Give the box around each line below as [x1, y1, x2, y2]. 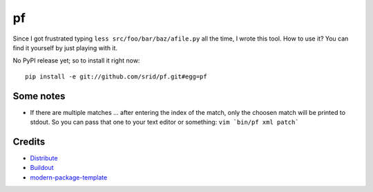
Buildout [30, 164, 55, 172]
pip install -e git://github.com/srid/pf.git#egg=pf [25, 72, 207, 81]
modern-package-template [30, 173, 108, 182]
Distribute [30, 153, 58, 162]
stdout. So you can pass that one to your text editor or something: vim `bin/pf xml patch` [30, 118, 300, 127]
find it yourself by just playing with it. [12, 43, 117, 52]
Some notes [12, 90, 66, 102]
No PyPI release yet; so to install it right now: [12, 56, 140, 65]
